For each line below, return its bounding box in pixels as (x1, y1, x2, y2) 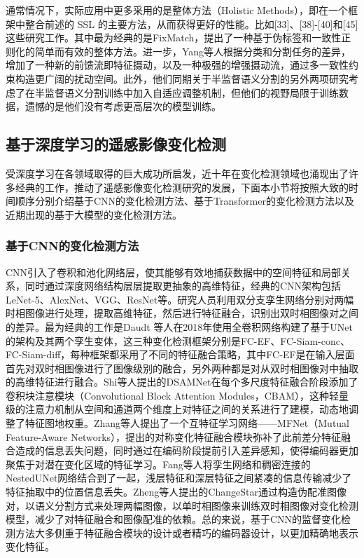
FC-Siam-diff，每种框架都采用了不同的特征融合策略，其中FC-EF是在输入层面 (6, 347, 355, 362)
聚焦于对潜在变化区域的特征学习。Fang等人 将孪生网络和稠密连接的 (6, 456, 311, 471)
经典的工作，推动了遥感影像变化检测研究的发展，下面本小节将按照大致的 (15, 179, 349, 194)
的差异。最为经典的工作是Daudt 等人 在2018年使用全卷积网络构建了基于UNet (6, 319, 353, 334)
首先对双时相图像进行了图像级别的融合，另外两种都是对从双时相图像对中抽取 (6, 360, 358, 375)
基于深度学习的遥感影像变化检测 (6, 133, 226, 155)
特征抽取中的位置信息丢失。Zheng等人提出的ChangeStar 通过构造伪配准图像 (6, 484, 346, 499)
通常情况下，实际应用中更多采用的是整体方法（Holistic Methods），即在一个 (6, 3, 348, 17)
